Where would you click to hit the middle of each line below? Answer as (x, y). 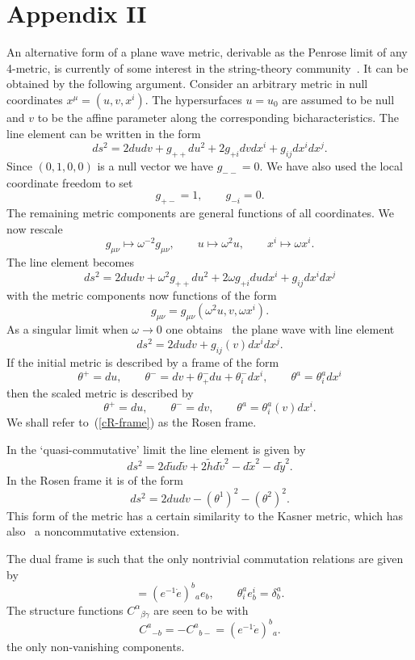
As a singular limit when (67, 329)
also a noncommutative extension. (93, 531)
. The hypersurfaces (193, 99)
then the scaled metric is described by (100, 392)
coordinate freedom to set (70, 182)
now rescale (35, 228)
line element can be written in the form (104, 133)
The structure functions (65, 610)
